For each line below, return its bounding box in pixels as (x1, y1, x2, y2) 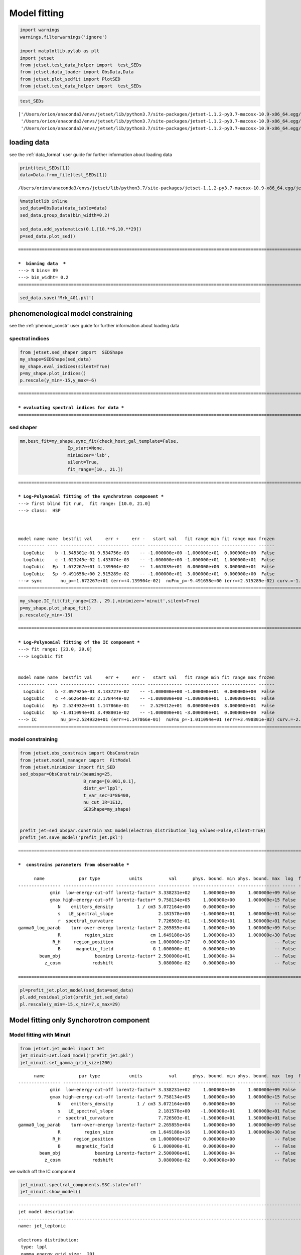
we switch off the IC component (9, 1168, 76, 1174)
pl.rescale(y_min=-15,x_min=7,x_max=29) (20, 1001, 120, 1007)
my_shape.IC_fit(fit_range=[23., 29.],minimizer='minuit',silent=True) (20, 598, 200, 604)
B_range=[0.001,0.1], (83, 778, 136, 784)
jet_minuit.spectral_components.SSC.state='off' (20, 1182, 142, 1187)
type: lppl (21, 1244, 48, 1250)
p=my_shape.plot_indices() (20, 370, 86, 376)
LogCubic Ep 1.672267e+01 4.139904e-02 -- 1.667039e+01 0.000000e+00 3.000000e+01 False (23, 564, 275, 570)
